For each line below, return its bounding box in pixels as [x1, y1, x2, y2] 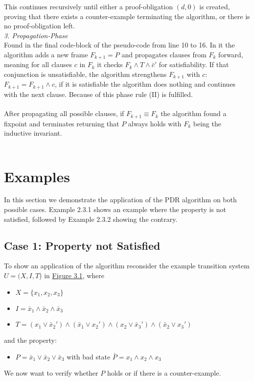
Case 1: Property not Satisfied [4, 238, 161, 253]
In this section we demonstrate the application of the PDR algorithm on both [4, 194, 237, 205]
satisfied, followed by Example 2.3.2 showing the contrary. [4, 214, 178, 224]
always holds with [128, 118, 182, 128]
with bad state [67, 351, 111, 361]
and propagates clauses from [121, 49, 207, 59]
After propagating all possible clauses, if [4, 108, 124, 119]
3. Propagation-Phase [4, 30, 68, 40]
